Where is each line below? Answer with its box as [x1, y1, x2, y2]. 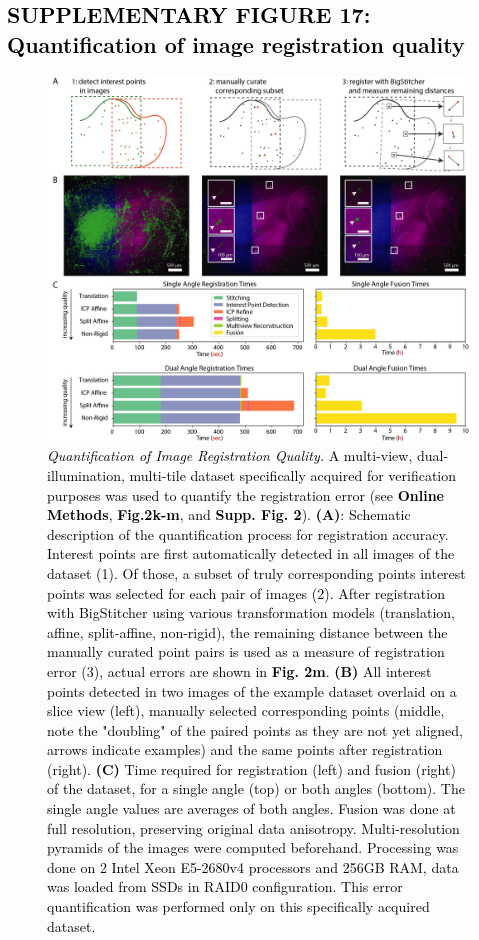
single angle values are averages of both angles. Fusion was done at [47, 798, 456, 819]
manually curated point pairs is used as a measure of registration [47, 641, 445, 662]
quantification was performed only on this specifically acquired [47, 896, 430, 917]
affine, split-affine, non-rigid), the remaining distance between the [47, 621, 448, 642]
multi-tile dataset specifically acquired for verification [129, 464, 457, 485]
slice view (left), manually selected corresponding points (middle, [47, 700, 445, 721]
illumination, [47, 464, 125, 485]
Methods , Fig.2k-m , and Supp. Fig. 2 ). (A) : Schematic [47, 504, 411, 525]
